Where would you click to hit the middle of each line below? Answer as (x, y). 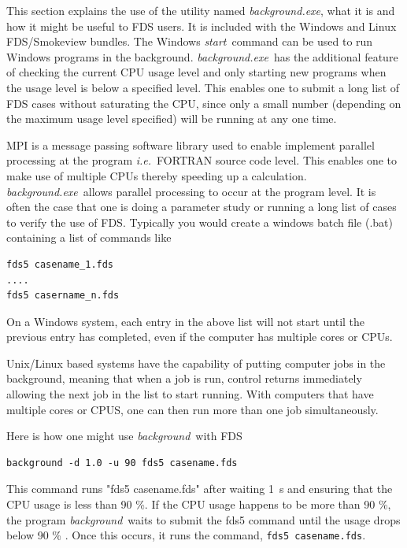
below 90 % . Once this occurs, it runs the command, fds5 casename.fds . (186, 535)
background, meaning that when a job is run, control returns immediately (184, 378)
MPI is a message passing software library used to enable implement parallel (191, 144)
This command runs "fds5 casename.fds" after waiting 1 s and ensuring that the (200, 489)
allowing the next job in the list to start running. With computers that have (190, 394)
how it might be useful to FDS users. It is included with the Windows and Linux (202, 26)
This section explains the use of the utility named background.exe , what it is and (201, 10)
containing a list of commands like (89, 237)
